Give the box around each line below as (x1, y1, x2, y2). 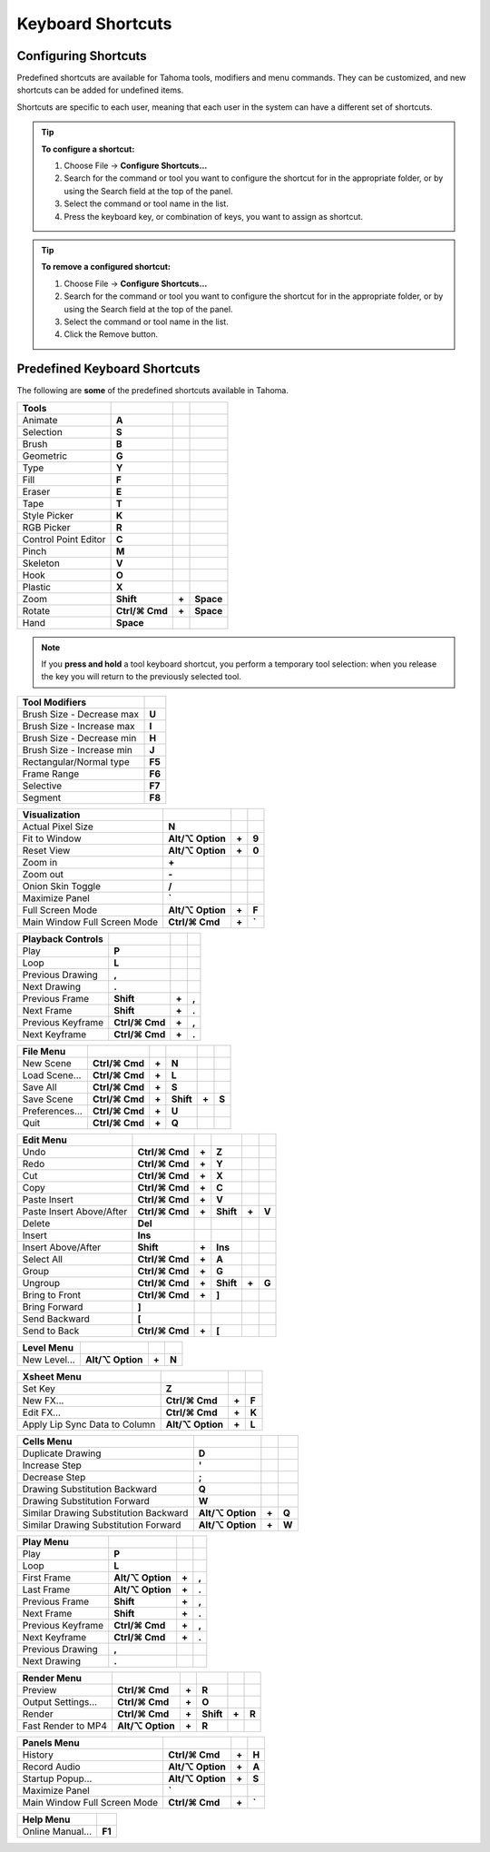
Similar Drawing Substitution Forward (22, 1518, 181, 1530)
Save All (22, 1081, 58, 1094)
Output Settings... (22, 1695, 98, 1708)
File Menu (22, 1045, 66, 1057)
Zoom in (22, 856, 58, 868)
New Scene (22, 1056, 72, 1069)
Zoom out (22, 867, 64, 880)
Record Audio (22, 1760, 81, 1773)
